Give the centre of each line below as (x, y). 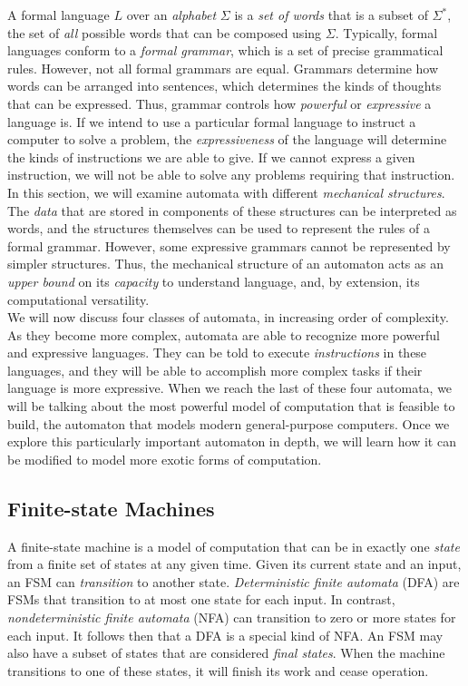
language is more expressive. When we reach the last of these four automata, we (230, 388)
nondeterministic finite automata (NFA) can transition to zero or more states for (232, 617)
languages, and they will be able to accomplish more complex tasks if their (215, 370)
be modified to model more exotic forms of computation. (165, 459)
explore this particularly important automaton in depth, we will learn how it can (232, 441)
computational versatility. (78, 299)
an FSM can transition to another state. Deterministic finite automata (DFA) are (234, 581)
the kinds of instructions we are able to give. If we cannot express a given (211, 157)
